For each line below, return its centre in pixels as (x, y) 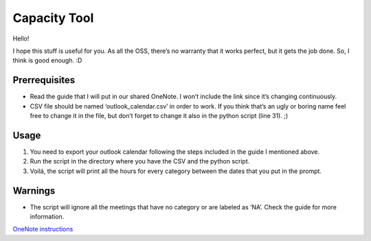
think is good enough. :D (47, 60)
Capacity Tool (53, 18)
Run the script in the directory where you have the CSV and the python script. (140, 161)
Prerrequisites (44, 80)
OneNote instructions (43, 229)
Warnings (34, 191)
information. (47, 217)
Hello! (21, 38)
